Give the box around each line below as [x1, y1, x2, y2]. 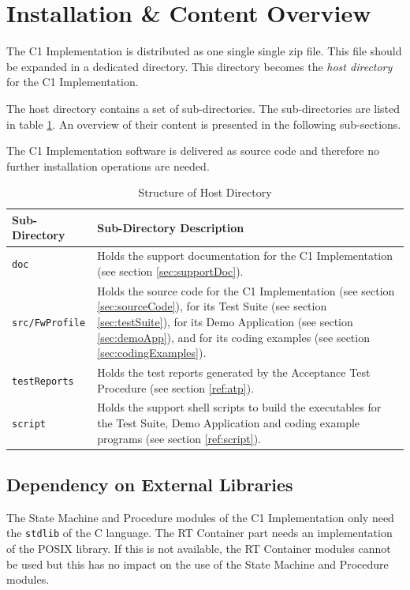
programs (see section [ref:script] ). [97, 430, 261, 446]
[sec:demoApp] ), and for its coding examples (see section [97, 329, 370, 345]
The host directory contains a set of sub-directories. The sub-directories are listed [6, 100, 401, 116]
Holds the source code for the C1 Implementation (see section [97, 282, 395, 299]
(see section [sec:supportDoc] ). [97, 262, 244, 279]
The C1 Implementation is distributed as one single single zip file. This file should [6, 43, 402, 59]
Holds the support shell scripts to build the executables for [97, 399, 382, 415]
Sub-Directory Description [97, 219, 244, 235]
